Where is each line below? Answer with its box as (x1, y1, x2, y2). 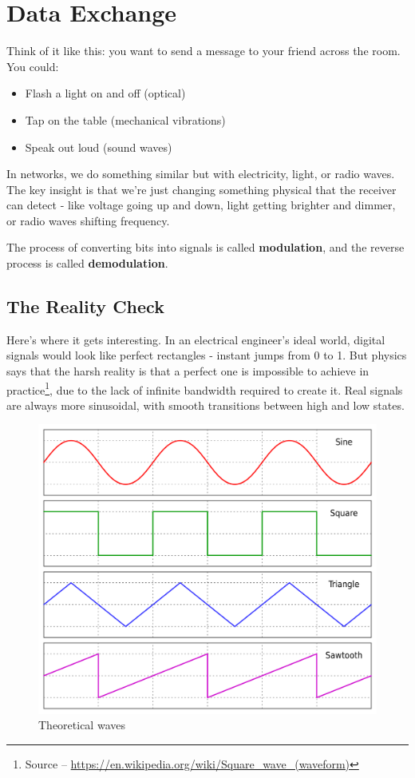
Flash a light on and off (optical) (25, 85, 186, 101)
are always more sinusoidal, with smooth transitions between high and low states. (6, 396, 405, 413)
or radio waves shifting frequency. (6, 212, 170, 228)
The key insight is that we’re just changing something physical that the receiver (6, 181, 397, 197)
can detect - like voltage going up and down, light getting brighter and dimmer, (6, 196, 396, 213)
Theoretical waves (38, 716, 125, 733)
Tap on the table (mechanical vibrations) (25, 111, 226, 128)
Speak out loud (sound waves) (25, 138, 172, 155)
